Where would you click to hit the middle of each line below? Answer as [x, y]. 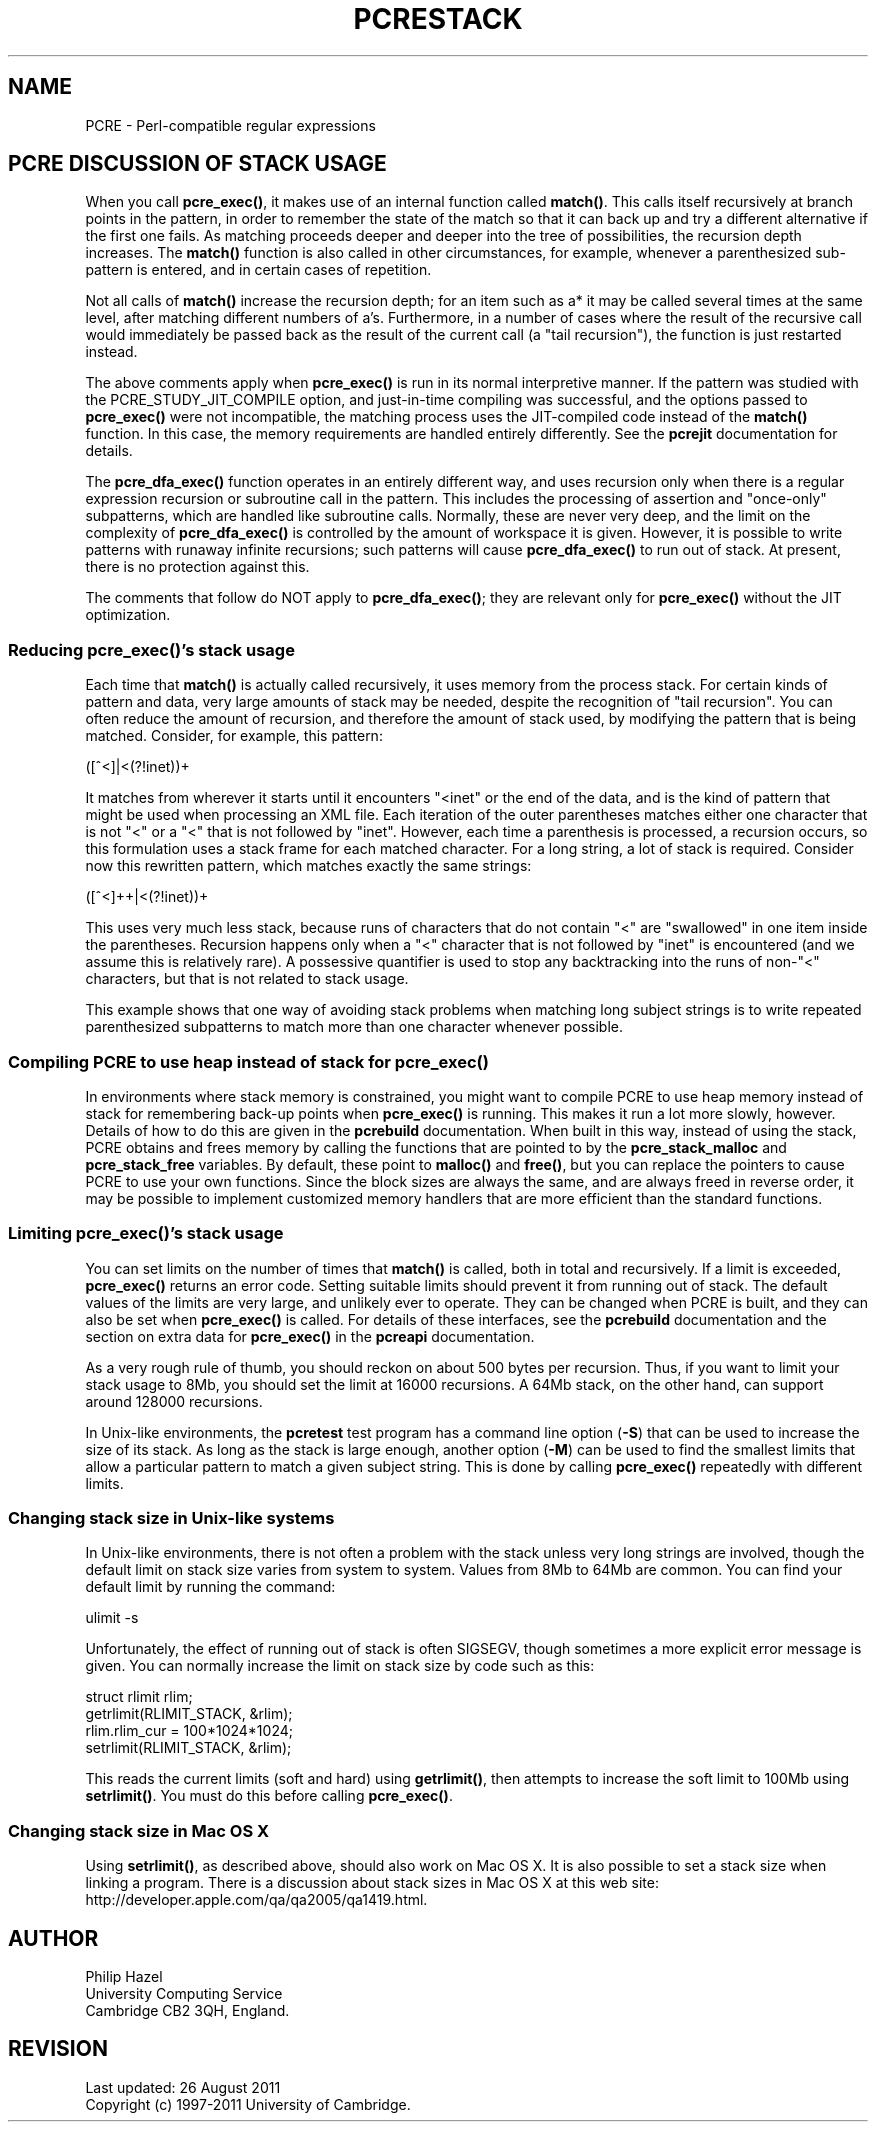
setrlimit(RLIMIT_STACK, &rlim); [188, 1748]
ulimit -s [112, 1618]
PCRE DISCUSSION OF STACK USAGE [197, 164]
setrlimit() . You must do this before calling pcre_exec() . [269, 1796]
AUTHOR [53, 1938]
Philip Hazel [124, 1977]
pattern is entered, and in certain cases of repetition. [258, 270]
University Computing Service [184, 1994]
